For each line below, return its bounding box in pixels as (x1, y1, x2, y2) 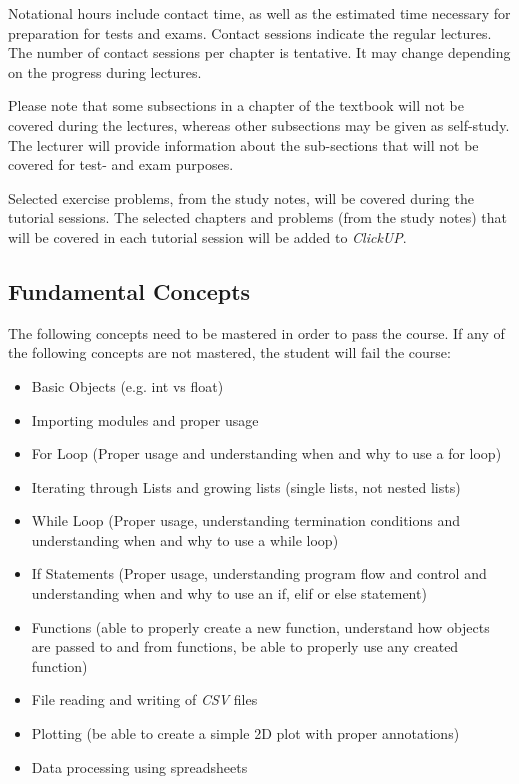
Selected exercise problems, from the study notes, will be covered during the (8, 187, 474, 208)
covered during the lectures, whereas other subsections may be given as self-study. (8, 114, 510, 135)
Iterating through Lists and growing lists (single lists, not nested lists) (31, 476, 461, 497)
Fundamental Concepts (8, 275, 251, 306)
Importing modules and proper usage (31, 409, 259, 430)
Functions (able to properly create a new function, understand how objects (31, 616, 490, 637)
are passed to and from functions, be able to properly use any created (31, 636, 459, 657)
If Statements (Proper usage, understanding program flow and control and (31, 563, 487, 584)
